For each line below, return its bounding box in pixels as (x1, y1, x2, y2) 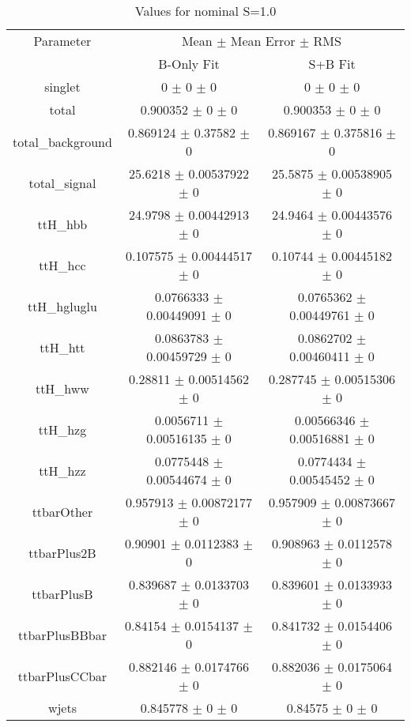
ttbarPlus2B (28, 543, 96, 562)
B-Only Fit (158, 55, 220, 73)
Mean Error (230, 32, 296, 50)
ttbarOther (32, 502, 93, 521)
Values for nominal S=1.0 (134, 2, 277, 20)
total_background (13, 132, 112, 151)
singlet (44, 77, 81, 96)
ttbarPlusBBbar (17, 625, 107, 644)
